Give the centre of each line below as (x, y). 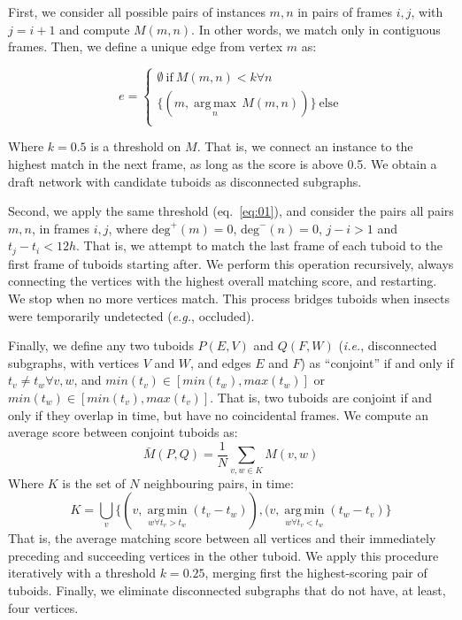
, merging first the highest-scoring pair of (316, 573)
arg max (215, 104)
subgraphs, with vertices (74, 362)
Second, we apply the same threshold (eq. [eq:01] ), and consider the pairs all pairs (231, 211)
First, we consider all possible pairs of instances (137, 11)
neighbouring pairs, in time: (219, 482)
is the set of (94, 482)
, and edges (221, 362)
